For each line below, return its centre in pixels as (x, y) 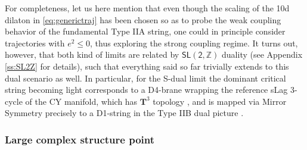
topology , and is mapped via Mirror (220, 101)
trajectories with (35, 43)
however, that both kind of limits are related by (92, 54)
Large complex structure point (80, 139)
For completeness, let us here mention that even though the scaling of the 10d (147, 8)
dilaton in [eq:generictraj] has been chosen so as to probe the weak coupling (143, 19)
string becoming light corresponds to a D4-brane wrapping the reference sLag (146, 90)
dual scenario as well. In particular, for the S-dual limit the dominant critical (145, 78)
